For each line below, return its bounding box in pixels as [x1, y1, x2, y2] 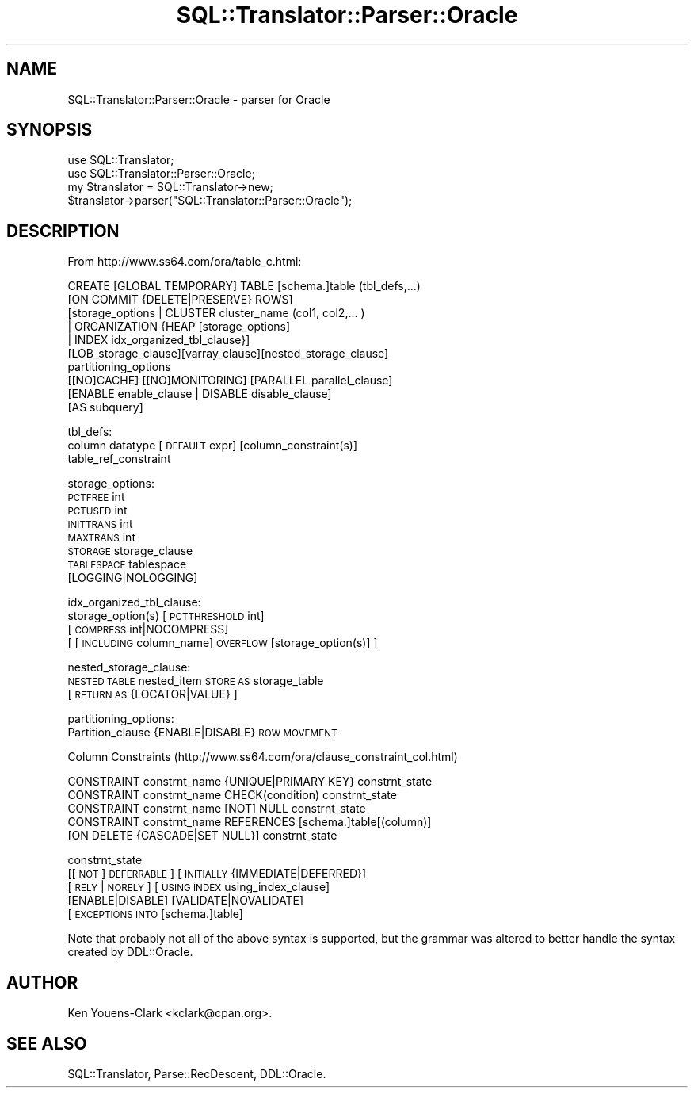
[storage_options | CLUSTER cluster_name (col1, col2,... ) [67, 306, 365, 320]
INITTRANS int [67, 517, 133, 531]
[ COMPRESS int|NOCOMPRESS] [67, 622, 229, 637]
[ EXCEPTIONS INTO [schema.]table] [67, 907, 243, 921]
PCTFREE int [67, 490, 125, 504]
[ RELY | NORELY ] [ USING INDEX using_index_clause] [67, 880, 330, 894]
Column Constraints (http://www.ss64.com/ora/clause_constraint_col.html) [67, 750, 458, 764]
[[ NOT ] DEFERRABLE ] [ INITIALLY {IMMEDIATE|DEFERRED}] [67, 866, 367, 881]
